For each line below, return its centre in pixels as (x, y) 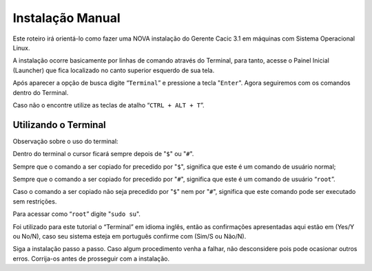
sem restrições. (35, 201)
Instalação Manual (66, 18)
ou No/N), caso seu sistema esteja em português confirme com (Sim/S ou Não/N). (130, 236)
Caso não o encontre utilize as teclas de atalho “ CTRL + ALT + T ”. (108, 105)
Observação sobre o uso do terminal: (65, 141)
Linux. (21, 47)
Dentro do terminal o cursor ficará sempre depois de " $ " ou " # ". (103, 154)
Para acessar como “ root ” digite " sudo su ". (77, 214)
